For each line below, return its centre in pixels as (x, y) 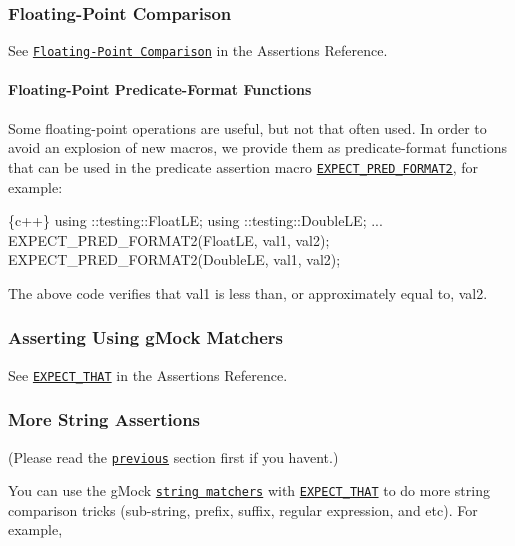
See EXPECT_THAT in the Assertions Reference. (148, 374)
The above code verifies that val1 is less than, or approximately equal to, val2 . (248, 292)
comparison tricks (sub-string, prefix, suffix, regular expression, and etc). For (243, 509)
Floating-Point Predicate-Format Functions (160, 89)
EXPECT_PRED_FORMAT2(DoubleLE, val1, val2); (174, 259)
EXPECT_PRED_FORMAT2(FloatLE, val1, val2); (169, 239)
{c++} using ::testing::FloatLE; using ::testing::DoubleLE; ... (195, 220)
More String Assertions (104, 419)
